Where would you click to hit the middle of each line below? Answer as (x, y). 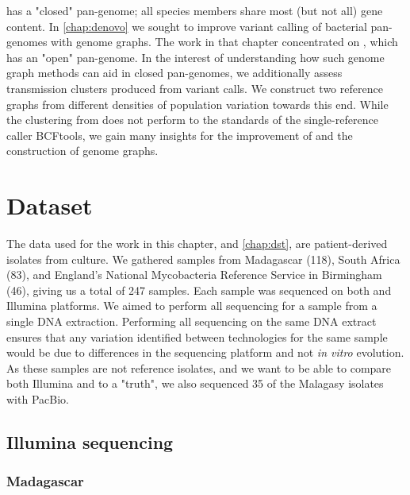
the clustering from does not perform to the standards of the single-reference (192, 120)
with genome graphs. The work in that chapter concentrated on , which (224, 42)
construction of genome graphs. (82, 151)
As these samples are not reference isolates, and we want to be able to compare (199, 367)
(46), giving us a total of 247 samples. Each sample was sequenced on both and (199, 290)
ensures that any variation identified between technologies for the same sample (197, 336)
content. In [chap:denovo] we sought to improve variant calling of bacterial (187, 26)
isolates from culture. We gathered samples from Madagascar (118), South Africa (203, 259)
